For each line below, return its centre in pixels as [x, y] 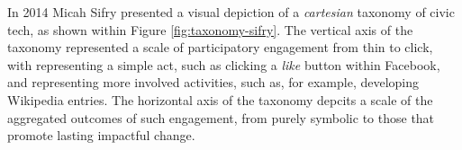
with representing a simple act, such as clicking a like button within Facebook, [224, 64]
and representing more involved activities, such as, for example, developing [213, 82]
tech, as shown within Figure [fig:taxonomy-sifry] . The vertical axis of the [210, 29]
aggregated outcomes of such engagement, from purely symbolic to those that [221, 117]
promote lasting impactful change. [101, 135]
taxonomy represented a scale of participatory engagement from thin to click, [220, 47]
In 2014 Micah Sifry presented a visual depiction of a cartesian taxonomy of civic [231, 12]
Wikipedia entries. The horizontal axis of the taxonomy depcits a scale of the [220, 99]
